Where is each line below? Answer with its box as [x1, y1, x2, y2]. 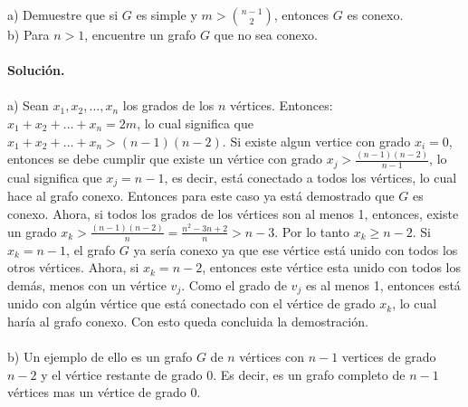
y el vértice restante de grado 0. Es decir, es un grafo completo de [41, 364, 406, 383]
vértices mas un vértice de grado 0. [7, 383, 201, 402]
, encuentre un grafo [84, 25, 196, 43]
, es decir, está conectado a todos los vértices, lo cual [164, 167, 457, 186]
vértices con [239, 347, 305, 366]
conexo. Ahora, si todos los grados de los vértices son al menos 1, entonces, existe [7, 203, 459, 222]
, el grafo [66, 240, 116, 259]
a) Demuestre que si [7, 5, 119, 24]
